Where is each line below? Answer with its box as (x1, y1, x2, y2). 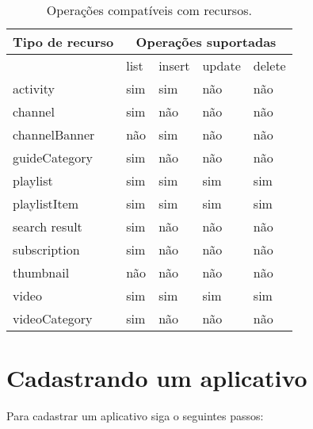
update (202, 56, 241, 75)
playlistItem (13, 194, 79, 213)
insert (158, 56, 190, 75)
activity (13, 79, 55, 98)
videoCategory (13, 309, 93, 327)
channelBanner (13, 125, 95, 144)
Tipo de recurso (13, 33, 114, 51)
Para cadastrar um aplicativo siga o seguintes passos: (6, 408, 264, 424)
